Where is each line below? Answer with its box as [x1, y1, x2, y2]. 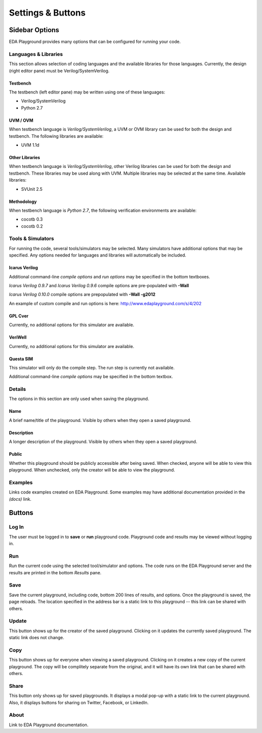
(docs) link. [9, 496, 32, 502]
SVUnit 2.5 [21, 186, 43, 192]
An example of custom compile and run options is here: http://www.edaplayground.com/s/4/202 [9, 300, 202, 306]
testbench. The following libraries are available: [9, 133, 104, 139]
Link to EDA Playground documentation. [9, 722, 89, 728]
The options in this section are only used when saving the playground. [9, 396, 149, 402]
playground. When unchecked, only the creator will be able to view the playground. [9, 467, 175, 473]
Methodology [9, 199, 37, 204]
